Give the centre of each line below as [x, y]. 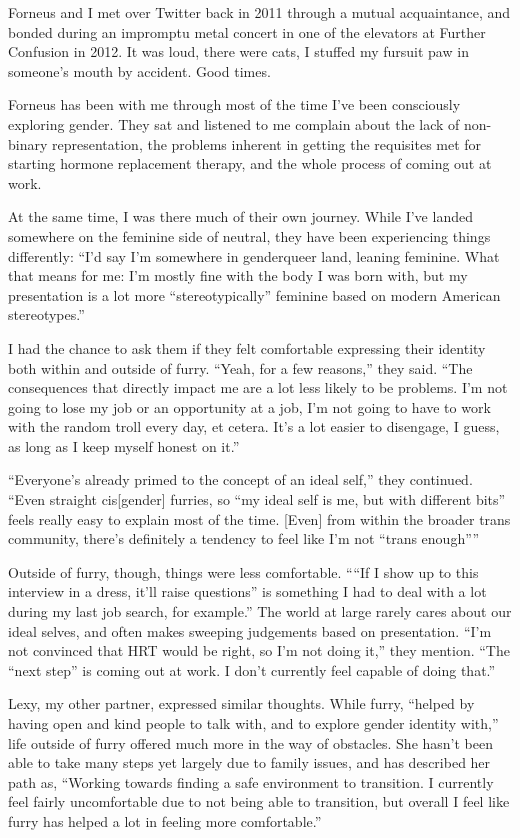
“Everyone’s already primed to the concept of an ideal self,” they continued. [240, 479]
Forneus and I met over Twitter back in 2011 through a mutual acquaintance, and [259, 12]
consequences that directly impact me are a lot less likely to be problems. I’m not [258, 387]
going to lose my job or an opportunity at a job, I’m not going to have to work [249, 406]
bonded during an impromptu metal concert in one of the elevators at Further [247, 31]
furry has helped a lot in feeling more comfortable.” [165, 820]
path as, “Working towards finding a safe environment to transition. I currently [251, 781]
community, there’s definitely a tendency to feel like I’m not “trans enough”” [244, 538]
